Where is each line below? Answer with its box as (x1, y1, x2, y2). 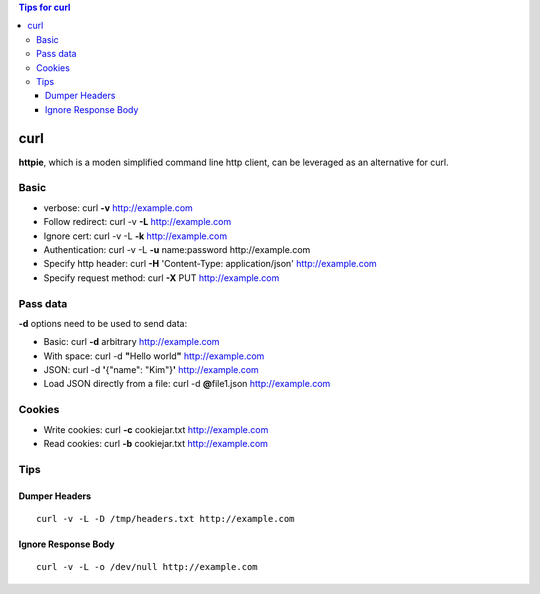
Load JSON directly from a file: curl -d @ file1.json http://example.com (43, 378, 331, 390)
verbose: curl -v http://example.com (43, 201, 194, 214)
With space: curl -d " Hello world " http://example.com (43, 350, 265, 362)
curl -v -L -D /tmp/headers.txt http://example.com (36, 513, 295, 524)
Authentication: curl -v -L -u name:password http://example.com (43, 243, 311, 255)
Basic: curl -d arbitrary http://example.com (43, 336, 220, 348)
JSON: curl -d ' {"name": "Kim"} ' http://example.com (43, 364, 259, 376)
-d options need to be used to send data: (18, 317, 188, 329)
